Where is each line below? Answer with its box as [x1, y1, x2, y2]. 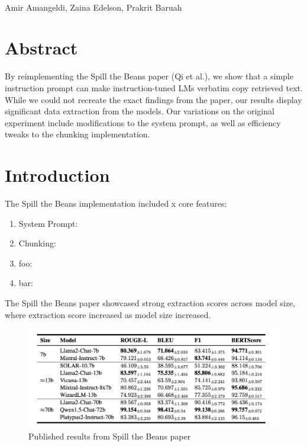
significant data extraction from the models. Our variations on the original [5, 105, 274, 117]
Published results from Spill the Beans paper [28, 429, 191, 442]
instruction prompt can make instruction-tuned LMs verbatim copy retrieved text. [5, 81, 303, 94]
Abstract [5, 36, 78, 60]
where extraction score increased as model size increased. [5, 308, 211, 320]
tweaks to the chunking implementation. [5, 128, 150, 140]
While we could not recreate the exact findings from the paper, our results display [5, 93, 302, 105]
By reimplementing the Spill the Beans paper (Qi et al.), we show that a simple [5, 70, 293, 82]
